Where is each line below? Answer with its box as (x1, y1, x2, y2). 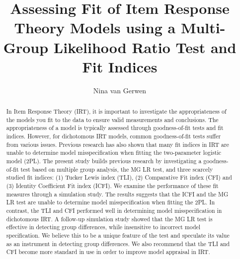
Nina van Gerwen (93, 85, 147, 95)
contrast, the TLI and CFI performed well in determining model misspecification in (6, 206, 222, 214)
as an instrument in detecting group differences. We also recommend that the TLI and (6, 239, 230, 248)
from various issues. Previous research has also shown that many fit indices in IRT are (6, 140, 229, 148)
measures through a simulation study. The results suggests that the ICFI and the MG (6, 190, 229, 198)
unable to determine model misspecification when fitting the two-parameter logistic (6, 148, 222, 157)
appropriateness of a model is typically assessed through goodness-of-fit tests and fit (6, 124, 224, 132)
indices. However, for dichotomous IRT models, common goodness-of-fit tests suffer (6, 132, 221, 140)
